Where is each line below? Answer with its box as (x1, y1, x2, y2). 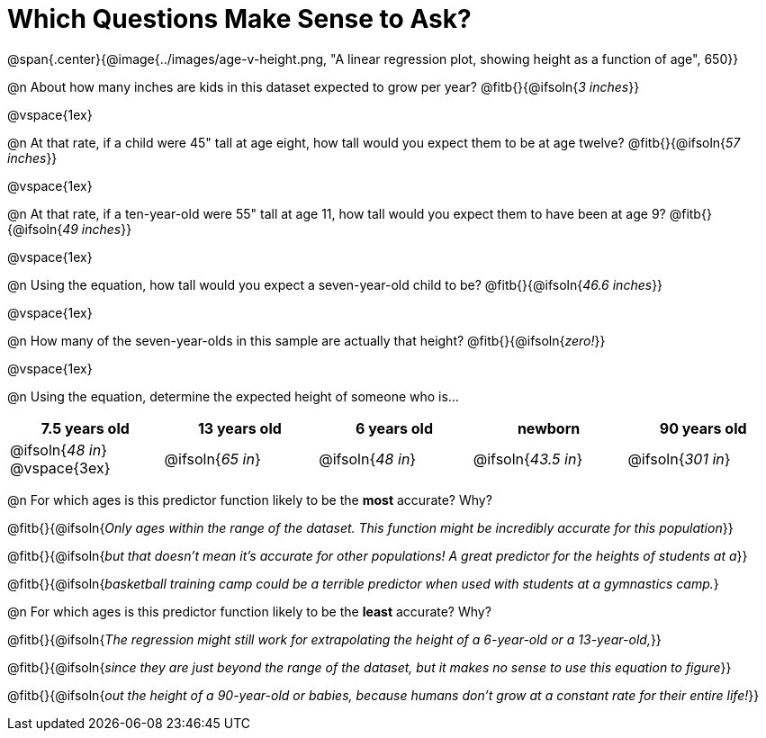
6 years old (355, 418, 433, 437)
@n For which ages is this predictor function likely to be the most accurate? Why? (7, 491, 492, 508)
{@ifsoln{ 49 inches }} (7, 220, 132, 237)
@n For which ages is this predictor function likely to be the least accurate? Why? (7, 603, 491, 619)
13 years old (197, 418, 282, 437)
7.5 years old (41, 418, 130, 437)
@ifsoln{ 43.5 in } (473, 449, 583, 468)
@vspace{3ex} (10, 458, 111, 477)
